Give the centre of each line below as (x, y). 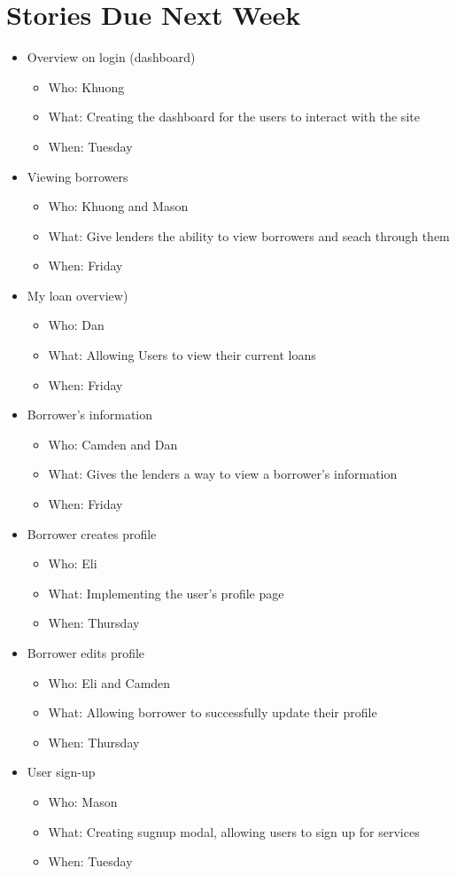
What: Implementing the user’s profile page (166, 593)
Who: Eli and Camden (109, 682)
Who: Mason (83, 801)
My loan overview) (77, 295)
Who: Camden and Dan (113, 444)
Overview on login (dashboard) (111, 57)
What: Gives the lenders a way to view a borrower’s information (223, 474)
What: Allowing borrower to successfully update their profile (213, 712)
